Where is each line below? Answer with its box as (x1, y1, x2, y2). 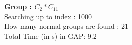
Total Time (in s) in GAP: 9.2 (4, 30, 97, 41)
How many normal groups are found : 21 (4, 21, 128, 31)
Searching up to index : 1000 (4, 11, 92, 21)
